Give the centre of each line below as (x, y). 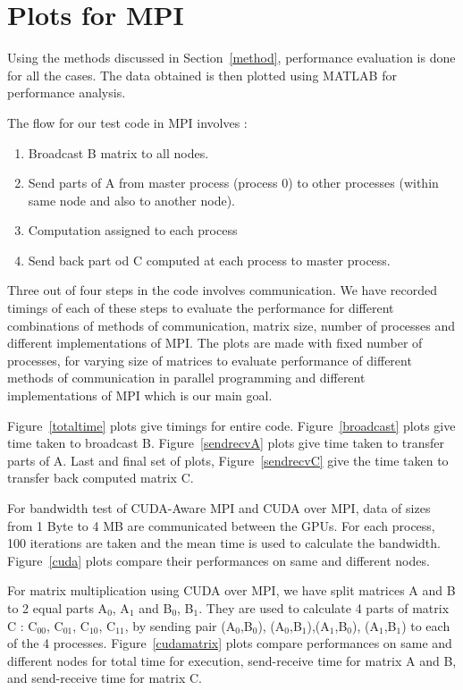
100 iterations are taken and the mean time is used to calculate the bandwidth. (224, 543)
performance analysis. (67, 93)
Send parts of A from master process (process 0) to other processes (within (233, 183)
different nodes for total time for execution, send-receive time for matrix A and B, (232, 660)
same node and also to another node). (131, 200)
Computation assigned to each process (133, 230)
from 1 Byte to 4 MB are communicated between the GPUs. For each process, (221, 525)
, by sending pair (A (180, 625)
